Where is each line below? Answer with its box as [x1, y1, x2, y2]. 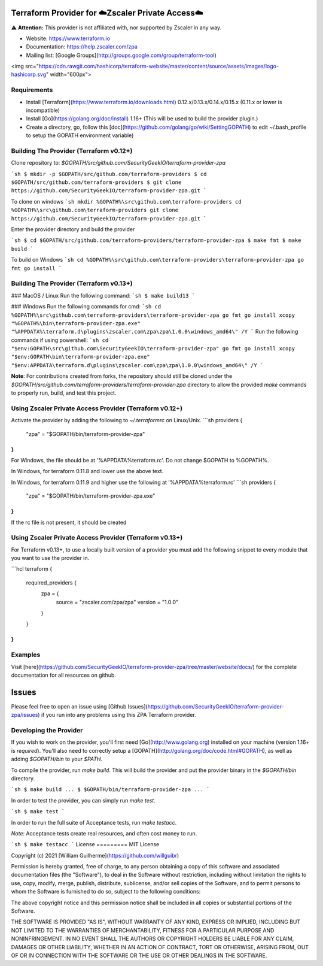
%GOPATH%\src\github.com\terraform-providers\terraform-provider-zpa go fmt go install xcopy [11, 311, 295, 319]
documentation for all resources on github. [11, 671, 117, 679]
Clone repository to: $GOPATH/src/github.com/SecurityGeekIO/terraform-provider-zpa [11, 159, 226, 166]
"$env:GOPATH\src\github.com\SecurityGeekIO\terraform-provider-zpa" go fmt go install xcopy [11, 345, 295, 352]
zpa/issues [11, 711, 38, 719]
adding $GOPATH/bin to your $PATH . [11, 755, 103, 763]
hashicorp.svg [11, 71, 47, 78]
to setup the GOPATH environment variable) [26, 132, 134, 139]
